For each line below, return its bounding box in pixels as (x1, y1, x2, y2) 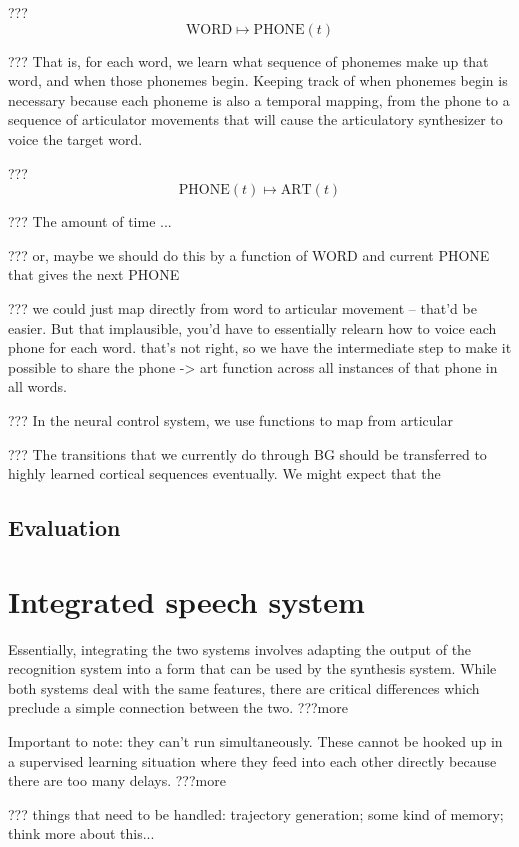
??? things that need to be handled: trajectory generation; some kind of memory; (8, 803, 504, 824)
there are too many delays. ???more (8, 770, 226, 791)
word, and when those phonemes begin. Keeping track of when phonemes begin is (8, 70, 508, 91)
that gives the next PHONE (8, 264, 180, 285)
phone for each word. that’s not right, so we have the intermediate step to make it (8, 337, 512, 358)
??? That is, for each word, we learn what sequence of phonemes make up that (8, 50, 489, 71)
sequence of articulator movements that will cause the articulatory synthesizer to (8, 109, 503, 130)
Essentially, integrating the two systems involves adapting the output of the (8, 638, 472, 659)
